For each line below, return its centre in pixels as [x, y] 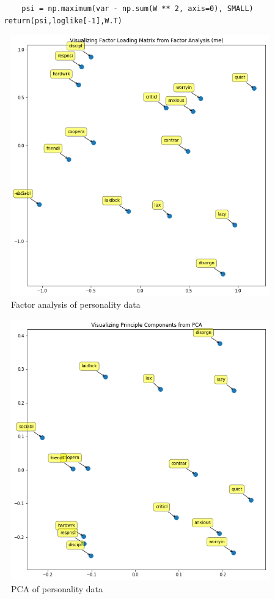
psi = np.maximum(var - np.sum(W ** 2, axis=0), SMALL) [137, 9]
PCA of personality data [57, 588]
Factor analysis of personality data [76, 304]
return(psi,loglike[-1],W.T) [63, 21]
